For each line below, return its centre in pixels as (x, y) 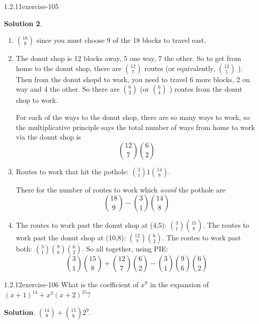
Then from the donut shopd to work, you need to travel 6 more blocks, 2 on (133, 79)
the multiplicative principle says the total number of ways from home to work (135, 127)
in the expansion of (180, 284)
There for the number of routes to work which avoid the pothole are (121, 189)
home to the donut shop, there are (69, 68)
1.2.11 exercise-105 (31, 6)
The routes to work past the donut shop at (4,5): (91, 225)
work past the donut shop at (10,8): (71, 238)
